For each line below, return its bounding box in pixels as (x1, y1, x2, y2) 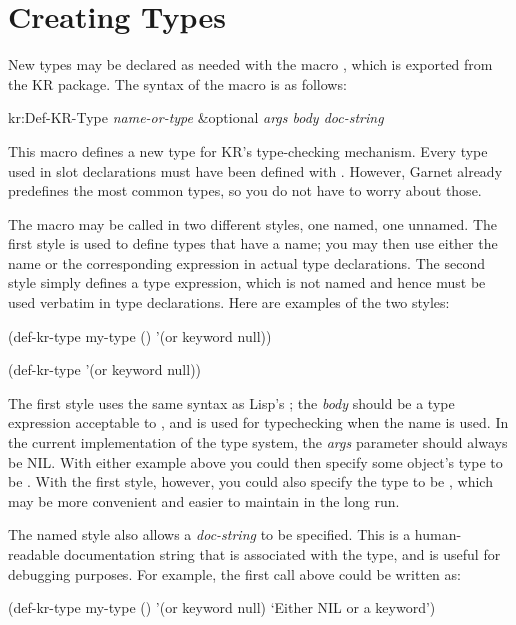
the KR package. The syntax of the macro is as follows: (8, 73, 347, 94)
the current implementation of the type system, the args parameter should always (8, 432, 508, 453)
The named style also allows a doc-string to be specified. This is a (8, 524, 411, 545)
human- (414, 524, 462, 545)
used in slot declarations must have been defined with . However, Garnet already (8, 160, 503, 181)
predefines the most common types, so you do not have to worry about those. (8, 180, 482, 201)
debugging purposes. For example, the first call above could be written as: (8, 563, 461, 584)
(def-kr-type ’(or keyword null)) (8, 359, 202, 380)
